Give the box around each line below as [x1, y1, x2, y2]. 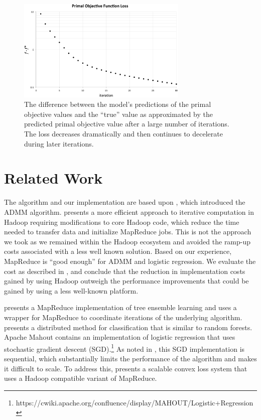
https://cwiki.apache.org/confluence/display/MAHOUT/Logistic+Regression [16, 397, 253, 407]
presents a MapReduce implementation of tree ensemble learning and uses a [4, 302, 237, 313]
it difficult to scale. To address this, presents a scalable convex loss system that [4, 363, 247, 373]
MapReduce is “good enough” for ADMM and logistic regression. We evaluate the [4, 255, 256, 266]
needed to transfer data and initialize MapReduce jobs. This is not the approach [4, 226, 251, 237]
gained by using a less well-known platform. [4, 285, 139, 296]
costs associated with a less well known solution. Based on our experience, [4, 246, 232, 256]
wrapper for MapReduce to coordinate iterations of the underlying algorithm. [4, 312, 242, 322]
